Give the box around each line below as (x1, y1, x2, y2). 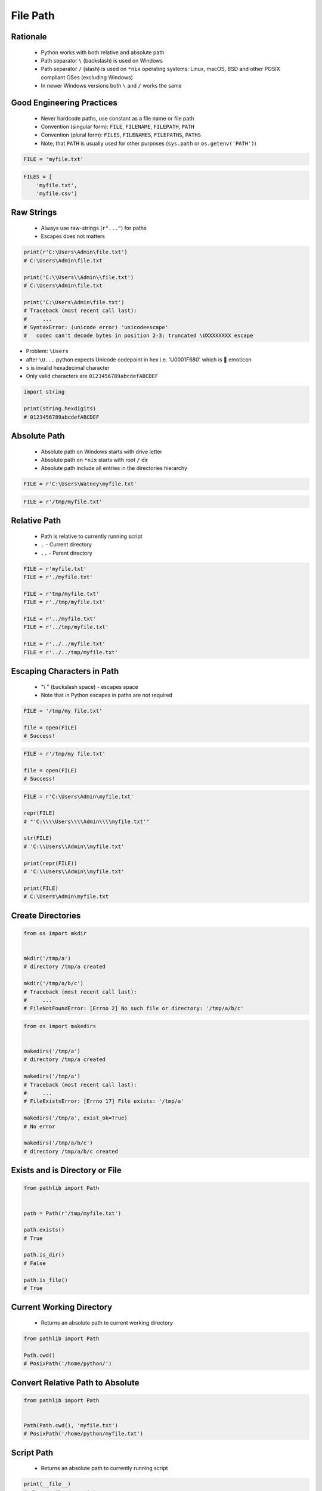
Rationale (11, 32, 47, 42)
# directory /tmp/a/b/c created (23, 1148, 119, 1155)
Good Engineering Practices (11, 97, 117, 107)
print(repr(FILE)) (23, 859, 78, 867)
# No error (23, 1123, 55, 1130)
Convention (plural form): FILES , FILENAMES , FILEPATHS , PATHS (41, 131, 202, 138)
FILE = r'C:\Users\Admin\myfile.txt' (23, 793, 134, 800)
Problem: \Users (26, 348, 69, 355)
